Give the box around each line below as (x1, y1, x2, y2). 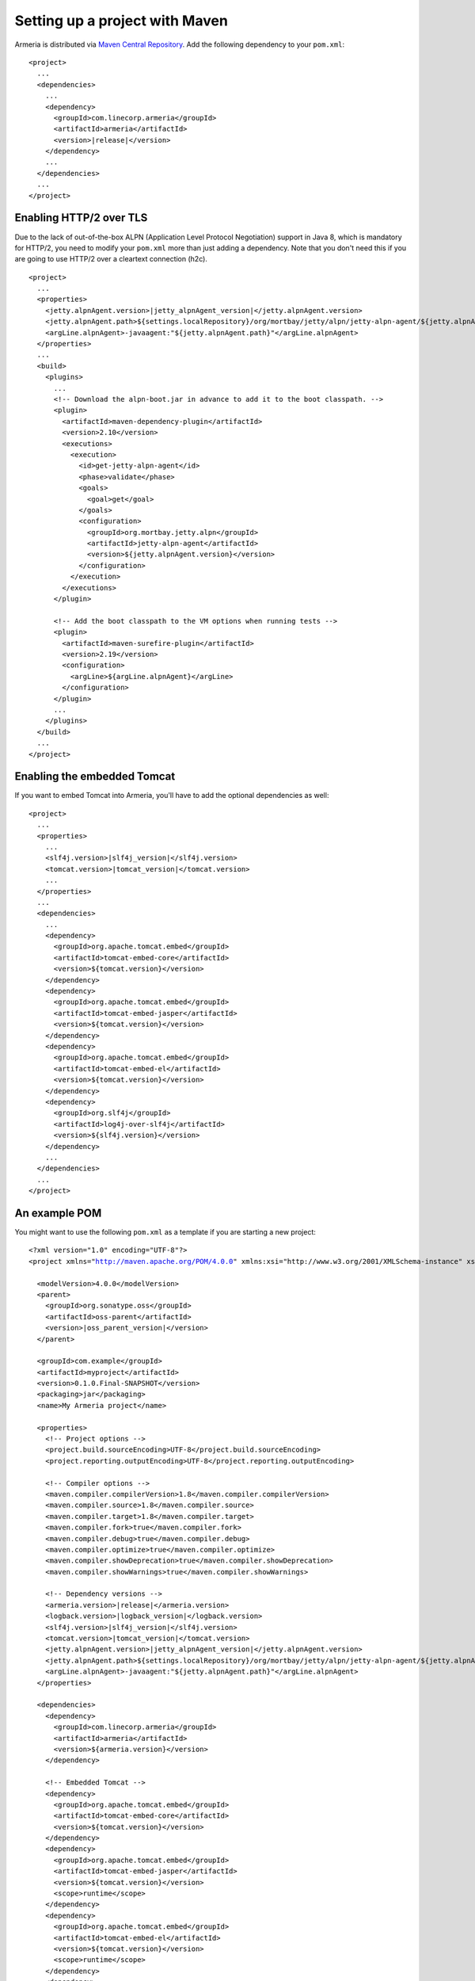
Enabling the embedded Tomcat (14, 769, 176, 784)
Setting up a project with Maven (14, 12, 229, 29)
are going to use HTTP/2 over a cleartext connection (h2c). (14, 254, 207, 264)
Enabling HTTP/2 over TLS (14, 211, 148, 225)
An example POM (14, 1206, 102, 1220)
